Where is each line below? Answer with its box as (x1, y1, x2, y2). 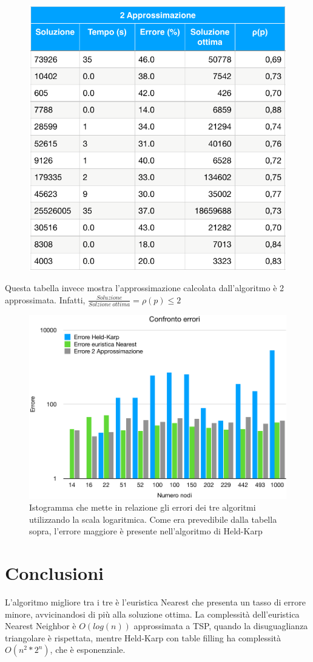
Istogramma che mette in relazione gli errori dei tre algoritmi (29, 501, 256, 514)
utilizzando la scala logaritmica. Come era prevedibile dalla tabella (29, 512, 277, 525)
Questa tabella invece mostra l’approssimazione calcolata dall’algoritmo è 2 (5, 281, 284, 294)
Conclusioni (5, 560, 104, 585)
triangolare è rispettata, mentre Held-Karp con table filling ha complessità (5, 631, 281, 644)
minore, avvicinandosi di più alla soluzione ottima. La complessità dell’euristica (5, 607, 300, 620)
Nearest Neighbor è (5, 619, 76, 632)
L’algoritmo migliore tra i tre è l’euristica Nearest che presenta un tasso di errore (5, 596, 306, 609)
